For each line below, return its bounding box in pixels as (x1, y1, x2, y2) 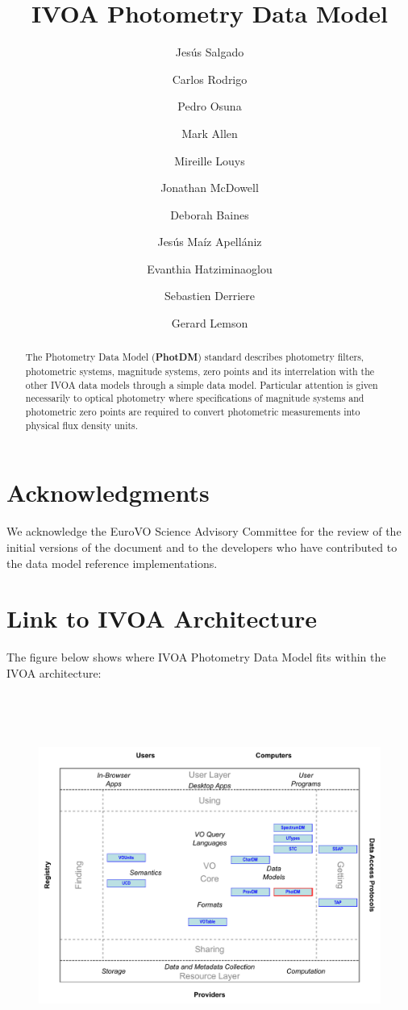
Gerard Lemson (171, 315, 248, 332)
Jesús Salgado (175, 44, 244, 61)
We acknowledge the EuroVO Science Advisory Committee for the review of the (6, 523, 402, 540)
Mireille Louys (174, 152, 245, 169)
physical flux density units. (25, 418, 139, 432)
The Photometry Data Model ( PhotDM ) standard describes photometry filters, (25, 350, 364, 365)
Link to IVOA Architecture (6, 602, 318, 635)
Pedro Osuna (177, 98, 242, 115)
